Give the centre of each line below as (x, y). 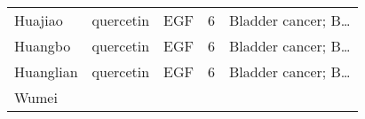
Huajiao (39, 20)
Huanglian (46, 71)
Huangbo (43, 46)
